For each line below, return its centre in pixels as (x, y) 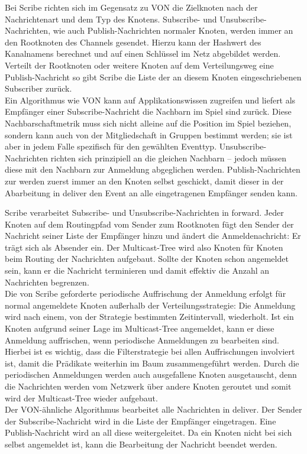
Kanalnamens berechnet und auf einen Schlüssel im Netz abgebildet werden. (143, 53)
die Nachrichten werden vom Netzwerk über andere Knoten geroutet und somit (148, 386)
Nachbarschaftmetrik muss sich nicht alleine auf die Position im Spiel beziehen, (148, 123)
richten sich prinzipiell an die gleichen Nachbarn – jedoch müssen (168, 158)
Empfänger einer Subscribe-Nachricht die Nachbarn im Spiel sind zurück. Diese (148, 111)
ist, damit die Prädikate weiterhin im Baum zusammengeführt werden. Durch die (152, 363)
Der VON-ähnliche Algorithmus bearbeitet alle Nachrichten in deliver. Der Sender (153, 409)
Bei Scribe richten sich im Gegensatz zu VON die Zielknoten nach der (131, 7)
